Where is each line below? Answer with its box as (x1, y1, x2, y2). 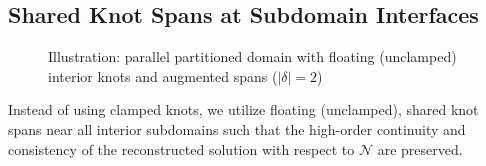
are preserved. (377, 138, 463, 159)
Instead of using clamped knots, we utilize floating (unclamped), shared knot (8, 99, 479, 120)
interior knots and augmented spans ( (48, 65, 278, 86)
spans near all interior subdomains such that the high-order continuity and (8, 118, 466, 139)
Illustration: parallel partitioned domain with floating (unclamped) (48, 46, 457, 67)
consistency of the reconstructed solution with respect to (8, 138, 355, 159)
